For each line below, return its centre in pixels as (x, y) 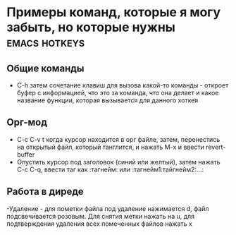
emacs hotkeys (46, 42)
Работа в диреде (45, 192)
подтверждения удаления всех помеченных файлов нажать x (100, 224)
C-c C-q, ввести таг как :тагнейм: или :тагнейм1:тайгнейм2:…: (110, 169)
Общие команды (45, 68)
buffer (26, 154)
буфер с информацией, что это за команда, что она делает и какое (118, 93)
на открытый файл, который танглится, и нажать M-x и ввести (111, 147)
